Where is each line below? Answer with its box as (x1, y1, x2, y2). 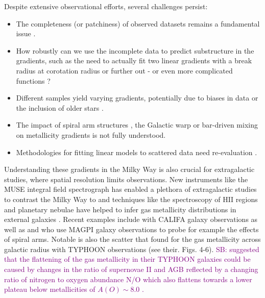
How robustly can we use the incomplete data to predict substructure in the (16, 45, 254, 56)
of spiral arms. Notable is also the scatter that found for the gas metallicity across (4, 234, 261, 244)
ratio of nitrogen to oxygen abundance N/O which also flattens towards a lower (4, 274, 252, 284)
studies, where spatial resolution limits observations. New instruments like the (4, 173, 248, 184)
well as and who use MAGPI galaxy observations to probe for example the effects (4, 224, 259, 234)
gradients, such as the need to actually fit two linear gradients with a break (16, 55, 252, 66)
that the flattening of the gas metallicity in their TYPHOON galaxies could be (4, 254, 251, 264)
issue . (16, 28, 36, 39)
